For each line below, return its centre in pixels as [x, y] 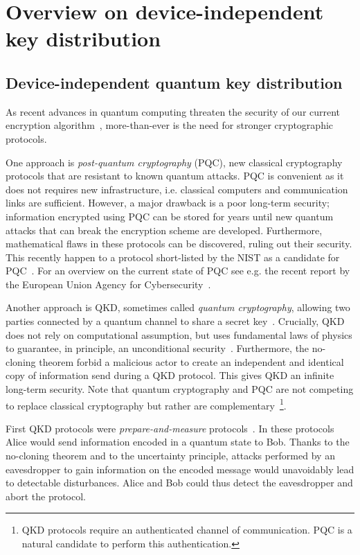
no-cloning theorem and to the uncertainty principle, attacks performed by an [170, 456]
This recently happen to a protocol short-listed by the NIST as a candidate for [173, 257]
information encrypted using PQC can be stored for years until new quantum [170, 216]
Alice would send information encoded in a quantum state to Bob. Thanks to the [178, 442]
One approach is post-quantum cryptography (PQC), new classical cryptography [174, 162]
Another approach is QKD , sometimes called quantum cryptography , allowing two [178, 307]
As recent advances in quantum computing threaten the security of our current [173, 111]
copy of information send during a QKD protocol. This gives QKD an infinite [170, 375]
